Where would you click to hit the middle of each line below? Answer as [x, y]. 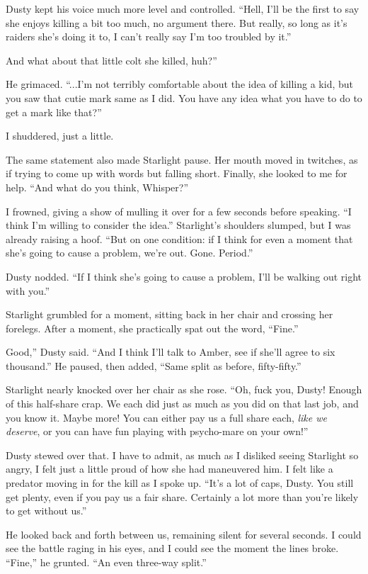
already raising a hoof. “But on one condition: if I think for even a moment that [179, 238]
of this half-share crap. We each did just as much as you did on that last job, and [182, 404]
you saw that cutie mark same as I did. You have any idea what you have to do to [184, 97]
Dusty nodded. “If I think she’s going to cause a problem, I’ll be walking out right [184, 276]
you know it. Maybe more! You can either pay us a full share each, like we [166, 417]
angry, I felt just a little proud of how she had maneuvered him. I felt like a [169, 469]
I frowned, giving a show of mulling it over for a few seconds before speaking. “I [179, 211]
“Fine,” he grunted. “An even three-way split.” [106, 562]
